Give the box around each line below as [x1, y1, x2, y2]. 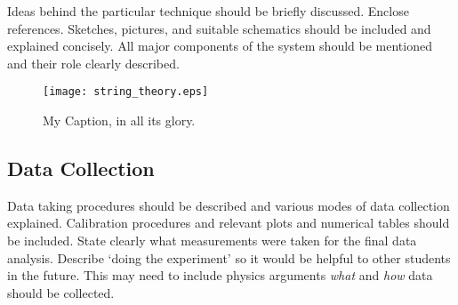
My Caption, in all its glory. [43, 111, 196, 130]
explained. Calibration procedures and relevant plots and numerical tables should [7, 213, 450, 232]
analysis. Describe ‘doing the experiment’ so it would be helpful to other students [7, 248, 451, 267]
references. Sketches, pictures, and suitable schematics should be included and [7, 19, 431, 37]
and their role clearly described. [7, 53, 180, 72]
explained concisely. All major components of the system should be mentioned [7, 36, 432, 55]
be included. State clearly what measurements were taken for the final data [7, 231, 417, 250]
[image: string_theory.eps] [43, 85, 209, 99]
